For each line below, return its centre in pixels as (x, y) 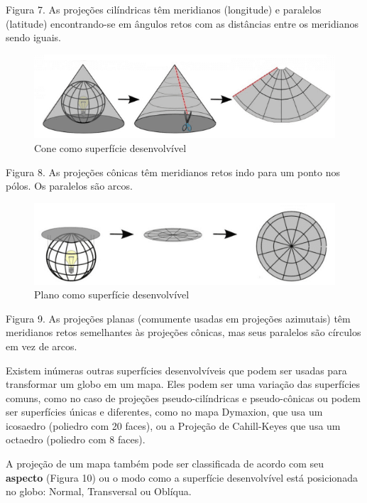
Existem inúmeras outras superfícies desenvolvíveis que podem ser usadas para (176, 370)
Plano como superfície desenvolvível (112, 294)
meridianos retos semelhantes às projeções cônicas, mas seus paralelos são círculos (183, 332)
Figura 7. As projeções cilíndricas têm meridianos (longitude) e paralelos (164, 9)
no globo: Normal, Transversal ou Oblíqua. (99, 491)
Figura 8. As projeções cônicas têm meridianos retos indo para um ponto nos (173, 172)
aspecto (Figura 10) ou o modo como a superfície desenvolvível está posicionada (182, 477)
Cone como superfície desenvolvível (110, 147)
